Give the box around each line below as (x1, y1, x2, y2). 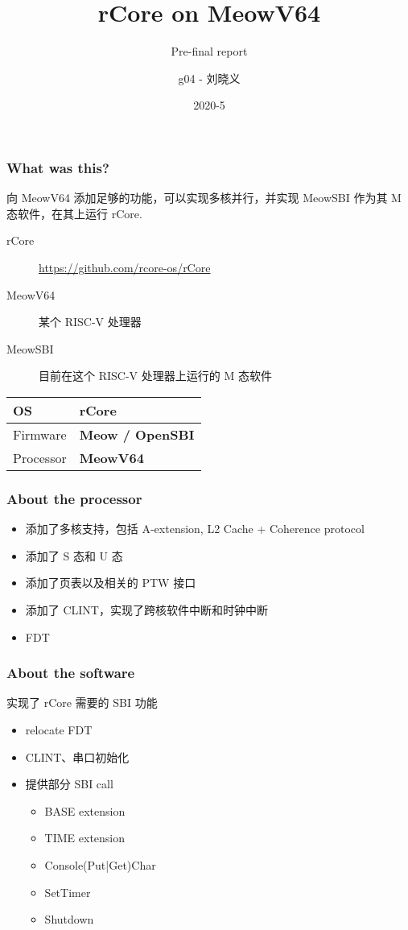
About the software (6, 663, 135, 683)
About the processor (6, 488, 142, 508)
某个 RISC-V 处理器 (39, 313, 142, 330)
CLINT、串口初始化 (25, 748, 130, 765)
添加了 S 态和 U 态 (25, 547, 123, 564)
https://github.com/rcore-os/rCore (39, 258, 211, 275)
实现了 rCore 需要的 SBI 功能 (6, 694, 158, 711)
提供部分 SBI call (25, 775, 113, 792)
